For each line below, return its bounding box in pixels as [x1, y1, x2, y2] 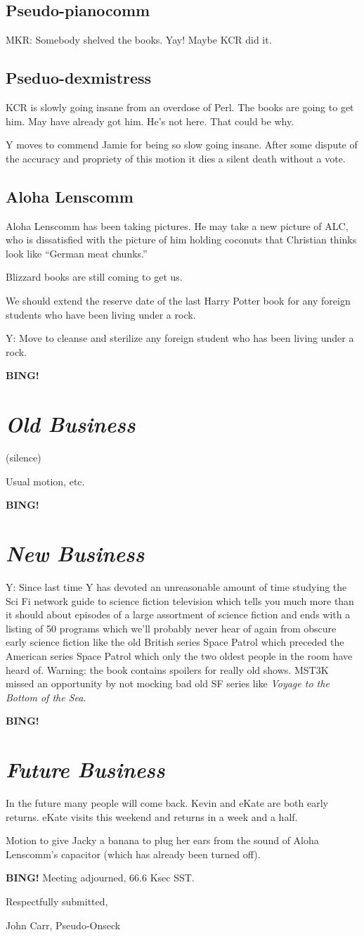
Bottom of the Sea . [6, 689, 86, 704]
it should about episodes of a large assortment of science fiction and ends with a [6, 607, 351, 622]
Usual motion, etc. [6, 473, 85, 488]
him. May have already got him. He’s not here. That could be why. [6, 113, 294, 128]
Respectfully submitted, [6, 893, 108, 908]
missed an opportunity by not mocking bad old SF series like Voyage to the [6, 676, 330, 691]
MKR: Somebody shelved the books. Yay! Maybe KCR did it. [6, 32, 272, 47]
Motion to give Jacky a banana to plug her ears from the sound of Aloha [6, 833, 319, 848]
